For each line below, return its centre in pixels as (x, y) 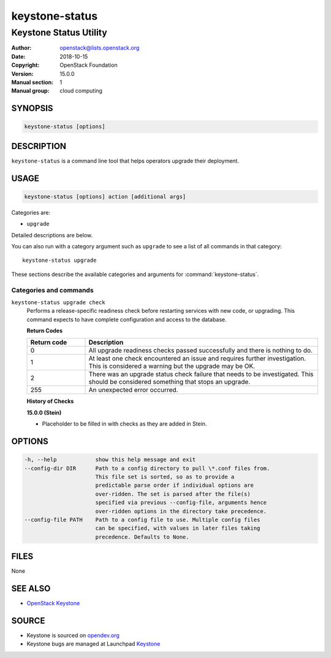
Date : (18, 56)
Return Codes (44, 331)
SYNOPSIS (32, 108)
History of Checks (50, 401)
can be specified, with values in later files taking (178, 528)
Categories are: (31, 212)
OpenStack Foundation (89, 65)
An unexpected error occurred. (133, 390)
